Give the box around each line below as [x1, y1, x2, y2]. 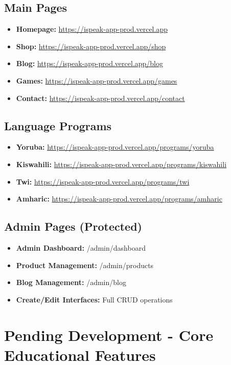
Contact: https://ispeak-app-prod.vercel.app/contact [16, 92, 185, 103]
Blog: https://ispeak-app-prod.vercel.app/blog [16, 58, 164, 69]
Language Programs [4, 117, 112, 133]
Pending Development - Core [4, 324, 214, 345]
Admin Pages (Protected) [4, 218, 142, 234]
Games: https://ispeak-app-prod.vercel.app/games [16, 75, 177, 86]
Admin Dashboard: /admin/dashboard [16, 242, 146, 253]
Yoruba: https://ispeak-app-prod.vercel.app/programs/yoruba [16, 141, 214, 152]
